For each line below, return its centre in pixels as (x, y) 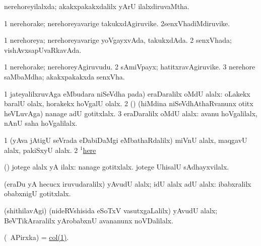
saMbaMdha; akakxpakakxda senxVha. (64, 76)
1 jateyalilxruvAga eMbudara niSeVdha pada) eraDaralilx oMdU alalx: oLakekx (127, 93)
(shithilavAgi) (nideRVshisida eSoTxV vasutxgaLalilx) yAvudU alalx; (111, 210)
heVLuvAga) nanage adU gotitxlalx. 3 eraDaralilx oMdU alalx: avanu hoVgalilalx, (131, 113)
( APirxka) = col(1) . (37, 237)
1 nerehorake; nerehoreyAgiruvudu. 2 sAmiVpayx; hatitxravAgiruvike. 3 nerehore (130, 67)
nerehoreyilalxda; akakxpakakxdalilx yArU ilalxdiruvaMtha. (97, 6)
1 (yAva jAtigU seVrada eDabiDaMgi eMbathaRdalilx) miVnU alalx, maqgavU (126, 140)
